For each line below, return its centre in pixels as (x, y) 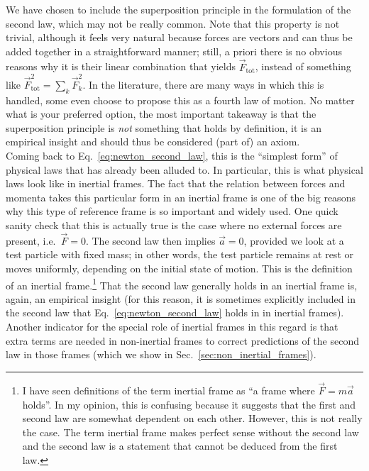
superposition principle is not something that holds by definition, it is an (164, 127)
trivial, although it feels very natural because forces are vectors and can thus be (179, 37)
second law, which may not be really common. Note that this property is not (173, 23)
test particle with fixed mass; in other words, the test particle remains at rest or (180, 254)
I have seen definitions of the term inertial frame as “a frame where (169, 390)
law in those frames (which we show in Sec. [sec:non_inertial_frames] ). (161, 354)
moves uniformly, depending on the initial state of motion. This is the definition (179, 268)
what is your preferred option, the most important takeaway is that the (161, 114)
